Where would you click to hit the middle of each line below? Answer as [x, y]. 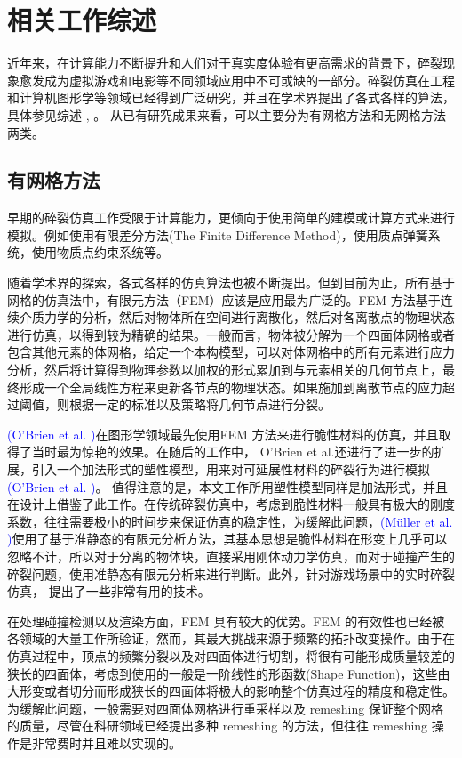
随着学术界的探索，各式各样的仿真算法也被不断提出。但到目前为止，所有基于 [231, 282]
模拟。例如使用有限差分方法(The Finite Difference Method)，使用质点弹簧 [218, 234]
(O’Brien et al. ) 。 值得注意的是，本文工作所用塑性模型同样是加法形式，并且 [228, 486]
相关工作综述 [82, 20]
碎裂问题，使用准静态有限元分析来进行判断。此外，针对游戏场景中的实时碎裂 [231, 573]
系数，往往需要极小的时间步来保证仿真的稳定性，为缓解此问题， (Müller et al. [230, 521]
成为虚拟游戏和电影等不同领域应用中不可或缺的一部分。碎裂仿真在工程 [249, 80]
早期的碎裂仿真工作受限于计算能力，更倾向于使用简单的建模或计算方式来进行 [231, 218]
